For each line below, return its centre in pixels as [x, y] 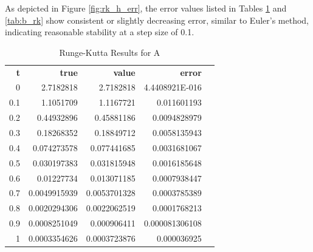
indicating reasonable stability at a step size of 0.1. [100, 32]
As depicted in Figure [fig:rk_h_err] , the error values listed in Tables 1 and [146, 8]
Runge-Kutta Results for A [110, 52]
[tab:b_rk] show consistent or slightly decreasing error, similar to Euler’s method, [157, 20]
